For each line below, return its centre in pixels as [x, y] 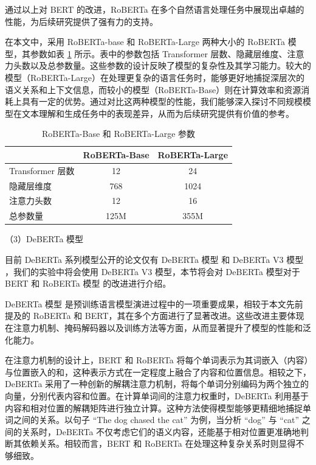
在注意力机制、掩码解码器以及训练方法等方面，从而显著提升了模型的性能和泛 [158, 327]
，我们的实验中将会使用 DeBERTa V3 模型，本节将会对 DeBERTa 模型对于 [153, 271]
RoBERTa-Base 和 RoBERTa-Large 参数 [118, 134]
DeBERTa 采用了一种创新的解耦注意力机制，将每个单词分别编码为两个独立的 [157, 384]
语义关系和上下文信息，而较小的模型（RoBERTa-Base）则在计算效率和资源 [153, 89]
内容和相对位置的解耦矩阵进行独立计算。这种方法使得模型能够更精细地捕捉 [154, 407]
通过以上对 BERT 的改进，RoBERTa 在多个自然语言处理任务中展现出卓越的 [155, 9]
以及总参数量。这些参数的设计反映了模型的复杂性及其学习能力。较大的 [170, 65]
